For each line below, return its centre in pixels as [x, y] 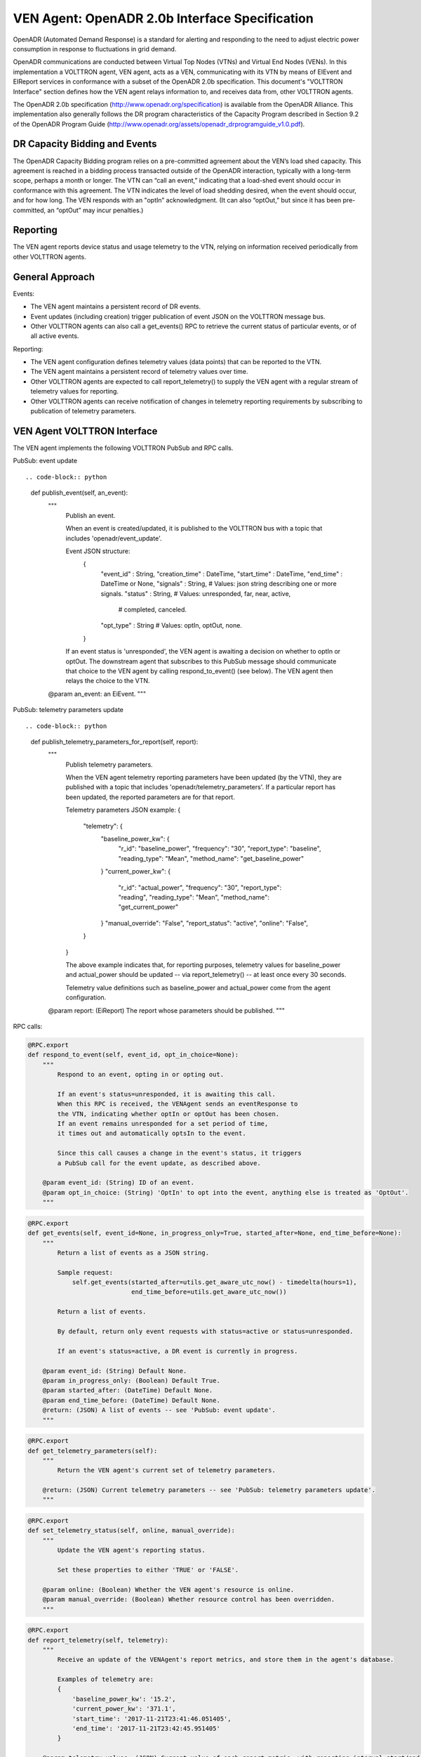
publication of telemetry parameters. [83, 411]
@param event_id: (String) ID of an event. [118, 1183]
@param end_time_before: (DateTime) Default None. [131, 1400]
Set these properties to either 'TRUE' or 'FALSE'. [148, 1570]
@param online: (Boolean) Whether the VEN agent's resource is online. [168, 1589]
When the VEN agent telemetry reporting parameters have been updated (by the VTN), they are [203, 777]
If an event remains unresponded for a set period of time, [163, 1124]
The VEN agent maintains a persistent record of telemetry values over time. [139, 372]
